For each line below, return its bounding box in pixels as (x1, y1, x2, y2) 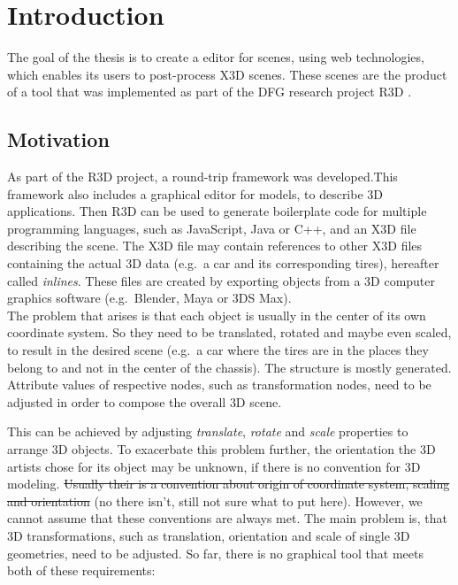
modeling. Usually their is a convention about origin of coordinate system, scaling (7, 474, 450, 493)
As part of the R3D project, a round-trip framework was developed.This (7, 167, 398, 186)
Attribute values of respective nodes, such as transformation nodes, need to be (7, 375, 431, 394)
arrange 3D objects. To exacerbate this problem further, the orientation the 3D (7, 440, 436, 458)
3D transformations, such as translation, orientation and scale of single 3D (7, 526, 410, 544)
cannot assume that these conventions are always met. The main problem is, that (7, 509, 447, 527)
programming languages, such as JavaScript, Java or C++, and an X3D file (7, 219, 416, 237)
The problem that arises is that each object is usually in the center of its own (7, 305, 426, 324)
